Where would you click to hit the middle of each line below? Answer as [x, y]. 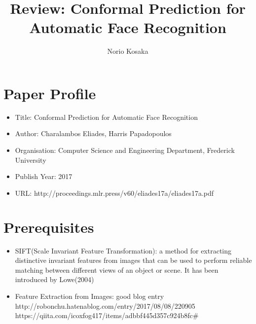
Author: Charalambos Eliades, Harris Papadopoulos [93, 133]
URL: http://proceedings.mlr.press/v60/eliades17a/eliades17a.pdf [114, 193]
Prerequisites [49, 227]
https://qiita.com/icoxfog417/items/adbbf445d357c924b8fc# [107, 315]
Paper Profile [50, 93]
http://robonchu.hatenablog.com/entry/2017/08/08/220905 [105, 306]
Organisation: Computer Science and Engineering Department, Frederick [125, 150]
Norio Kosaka [128, 51]
